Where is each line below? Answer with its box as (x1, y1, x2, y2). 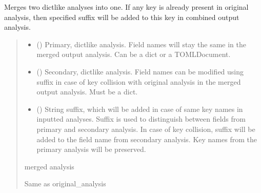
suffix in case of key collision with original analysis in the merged (36, 76, 241, 87)
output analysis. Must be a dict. (36, 86, 138, 97)
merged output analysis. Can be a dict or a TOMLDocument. (36, 49, 231, 60)
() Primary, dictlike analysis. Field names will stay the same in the (36, 38, 246, 49)
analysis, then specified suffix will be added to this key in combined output (4, 11, 239, 22)
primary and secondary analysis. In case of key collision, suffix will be (36, 123, 255, 134)
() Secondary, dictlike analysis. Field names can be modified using (36, 66, 244, 76)
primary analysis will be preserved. (36, 144, 146, 155)
